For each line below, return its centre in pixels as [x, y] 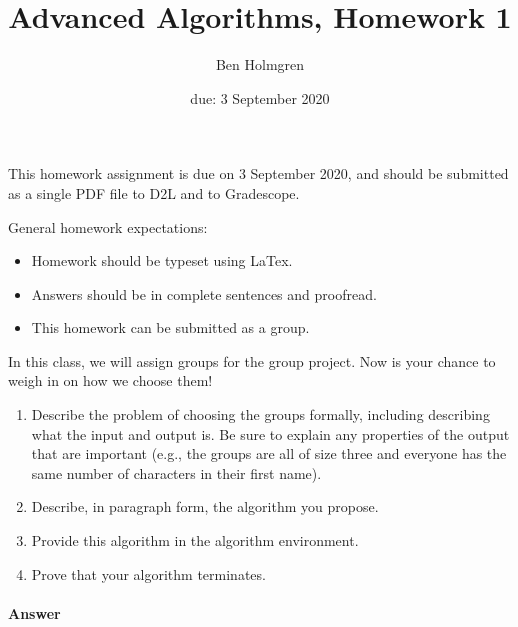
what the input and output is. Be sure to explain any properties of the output [270, 433]
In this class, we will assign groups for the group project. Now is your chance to [252, 360]
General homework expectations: [108, 226]
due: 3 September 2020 [260, 97]
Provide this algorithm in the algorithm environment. [195, 540]
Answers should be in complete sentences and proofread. [204, 293]
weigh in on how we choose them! [110, 380]
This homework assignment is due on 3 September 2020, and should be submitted [258, 173]
